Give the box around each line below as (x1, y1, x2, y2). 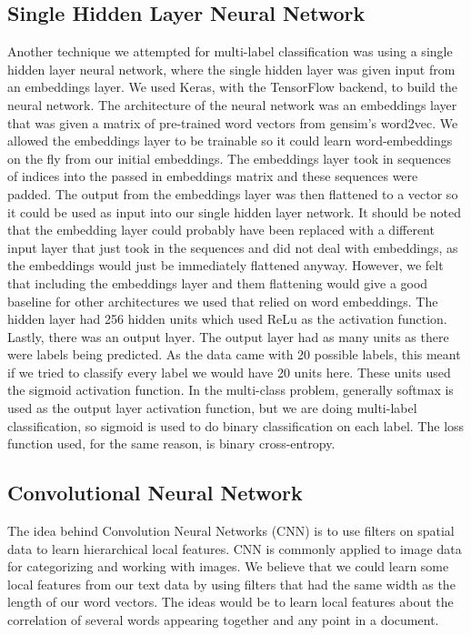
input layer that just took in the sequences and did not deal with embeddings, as (7, 237, 458, 257)
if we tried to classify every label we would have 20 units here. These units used (7, 362, 451, 381)
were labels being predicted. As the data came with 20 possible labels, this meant (7, 345, 461, 364)
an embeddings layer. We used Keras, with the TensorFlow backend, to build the (7, 77, 457, 96)
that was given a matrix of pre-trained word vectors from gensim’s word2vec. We (7, 113, 458, 132)
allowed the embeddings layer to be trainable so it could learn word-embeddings (7, 131, 453, 150)
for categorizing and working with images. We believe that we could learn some (7, 557, 449, 576)
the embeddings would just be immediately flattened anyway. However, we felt (7, 256, 444, 275)
